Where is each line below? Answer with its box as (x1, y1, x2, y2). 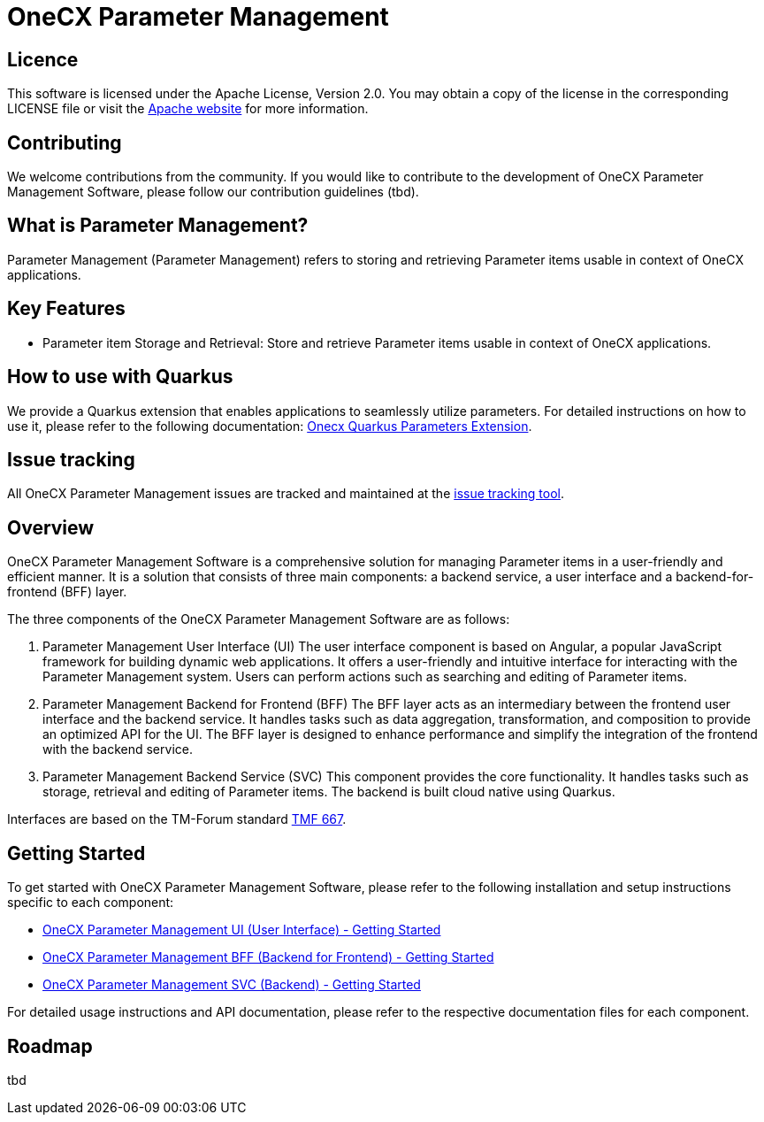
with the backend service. (42, 742, 193, 757)
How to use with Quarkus (7, 365, 233, 388)
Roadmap (7, 1034, 93, 1057)
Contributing (7, 131, 122, 154)
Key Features (7, 297, 126, 320)
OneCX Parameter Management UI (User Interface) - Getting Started (42, 922, 441, 938)
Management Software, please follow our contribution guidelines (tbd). (7, 184, 419, 200)
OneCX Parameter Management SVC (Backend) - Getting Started (42, 977, 421, 993)
